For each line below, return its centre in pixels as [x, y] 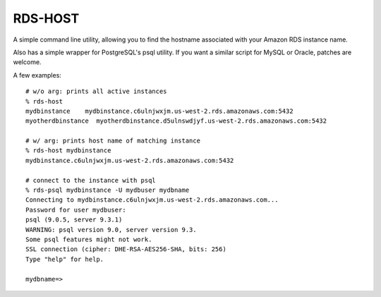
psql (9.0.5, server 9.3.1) [74, 220]
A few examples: [37, 75]
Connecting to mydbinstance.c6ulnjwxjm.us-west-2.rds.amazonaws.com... [152, 200]
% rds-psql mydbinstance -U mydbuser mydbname [108, 190]
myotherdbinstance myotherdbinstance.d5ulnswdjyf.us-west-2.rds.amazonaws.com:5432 [176, 121]
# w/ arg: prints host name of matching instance [113, 141]
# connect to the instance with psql [91, 180]
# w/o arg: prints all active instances [96, 91]
